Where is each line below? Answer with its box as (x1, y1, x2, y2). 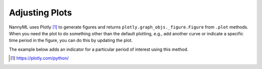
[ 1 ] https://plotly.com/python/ (10, 55, 69, 61)
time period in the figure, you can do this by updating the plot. (9, 38, 133, 43)
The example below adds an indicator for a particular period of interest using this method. (9, 46, 189, 52)
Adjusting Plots (9, 7, 72, 18)
